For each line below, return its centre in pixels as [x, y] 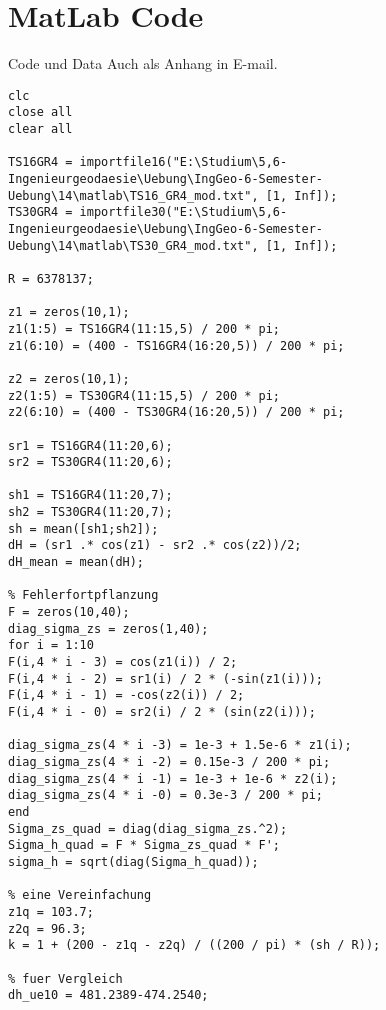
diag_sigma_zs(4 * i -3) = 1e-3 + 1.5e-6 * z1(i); [180, 745]
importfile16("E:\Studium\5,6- [183, 162]
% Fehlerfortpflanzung [83, 595]
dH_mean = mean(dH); [76, 562]
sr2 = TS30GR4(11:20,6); [90, 462]
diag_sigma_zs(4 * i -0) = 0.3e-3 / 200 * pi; [165, 795]
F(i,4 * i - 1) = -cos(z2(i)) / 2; [126, 695]
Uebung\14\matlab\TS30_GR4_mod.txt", [133, 245]
